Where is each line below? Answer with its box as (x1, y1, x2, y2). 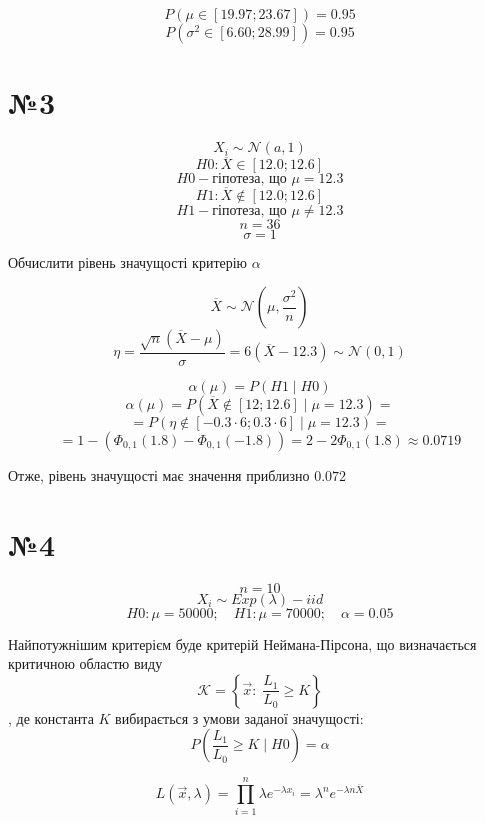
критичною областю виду (8, 653, 163, 674)
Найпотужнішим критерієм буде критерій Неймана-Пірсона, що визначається (8, 633, 477, 654)
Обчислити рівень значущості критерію (8, 251, 248, 272)
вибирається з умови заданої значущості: (115, 707, 364, 728)
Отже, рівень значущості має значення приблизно (8, 464, 310, 485)
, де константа (8, 707, 94, 728)
